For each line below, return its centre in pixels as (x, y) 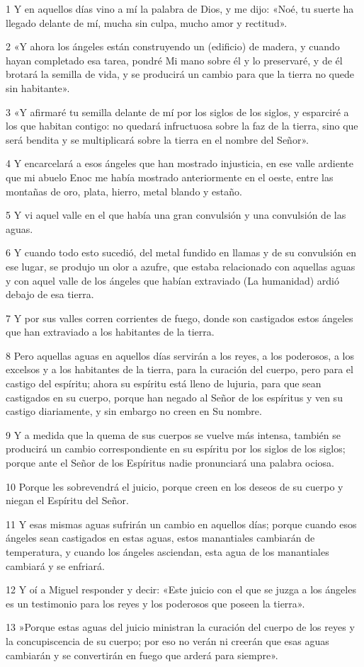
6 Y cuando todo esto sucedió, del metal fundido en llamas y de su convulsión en (181, 252)
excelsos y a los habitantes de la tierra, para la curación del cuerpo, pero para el (180, 369)
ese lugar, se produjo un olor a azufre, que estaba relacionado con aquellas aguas (181, 266)
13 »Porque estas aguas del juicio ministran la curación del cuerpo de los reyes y (180, 627)
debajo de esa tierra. (50, 294)
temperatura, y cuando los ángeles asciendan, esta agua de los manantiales (167, 552)
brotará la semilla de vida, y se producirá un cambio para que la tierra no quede (180, 74)
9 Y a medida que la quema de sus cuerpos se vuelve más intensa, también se (173, 434)
